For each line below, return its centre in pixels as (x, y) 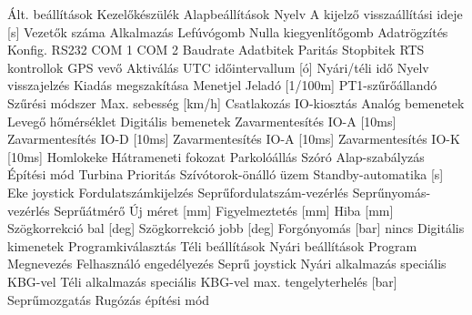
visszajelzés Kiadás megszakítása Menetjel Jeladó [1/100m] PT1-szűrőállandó (222, 85)
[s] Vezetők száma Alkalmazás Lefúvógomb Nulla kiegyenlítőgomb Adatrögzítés (228, 31)
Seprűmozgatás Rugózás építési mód (109, 299)
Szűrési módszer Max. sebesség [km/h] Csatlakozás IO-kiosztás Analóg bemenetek (236, 102)
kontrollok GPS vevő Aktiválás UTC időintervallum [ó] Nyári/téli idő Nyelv (218, 67)
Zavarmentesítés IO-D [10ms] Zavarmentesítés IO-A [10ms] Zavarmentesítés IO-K (234, 139)
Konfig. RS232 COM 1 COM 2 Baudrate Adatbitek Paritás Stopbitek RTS (216, 50)
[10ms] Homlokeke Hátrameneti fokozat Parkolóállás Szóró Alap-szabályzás (216, 156)
